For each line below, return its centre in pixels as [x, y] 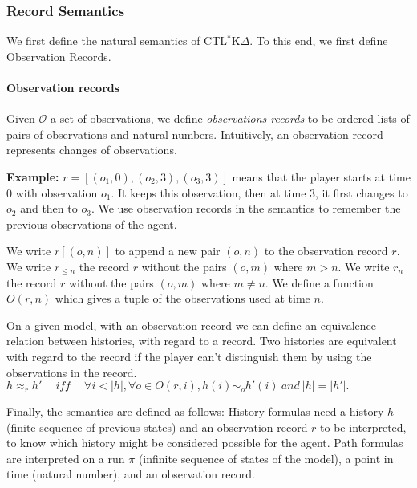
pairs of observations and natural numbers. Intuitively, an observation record [195, 134]
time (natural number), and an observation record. [131, 474]
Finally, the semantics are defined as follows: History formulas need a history [195, 411]
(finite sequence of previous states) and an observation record [157, 427]
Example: [33, 176]
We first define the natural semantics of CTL [117, 41]
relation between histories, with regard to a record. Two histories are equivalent [202, 341]
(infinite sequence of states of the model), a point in [266, 458]
